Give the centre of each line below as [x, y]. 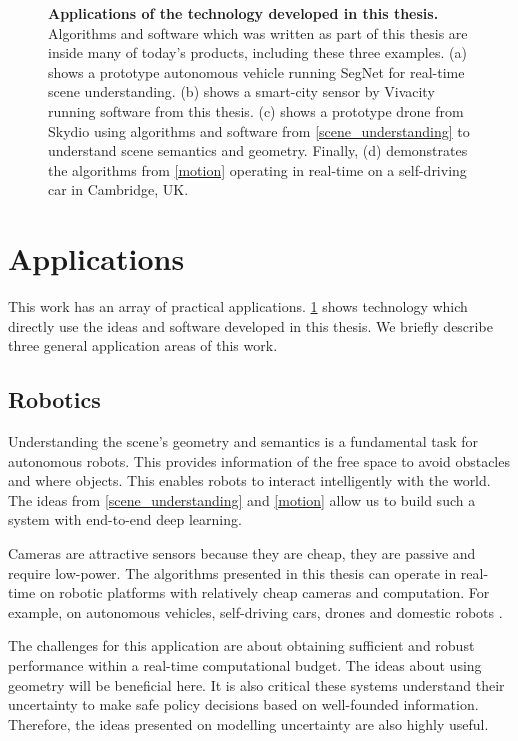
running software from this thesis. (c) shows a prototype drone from [256, 110]
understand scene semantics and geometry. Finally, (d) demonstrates [258, 150]
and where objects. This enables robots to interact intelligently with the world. [249, 480]
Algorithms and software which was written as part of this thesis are [258, 32]
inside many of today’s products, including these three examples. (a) [257, 52]
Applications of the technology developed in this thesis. [243, 13]
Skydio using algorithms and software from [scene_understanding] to [259, 130]
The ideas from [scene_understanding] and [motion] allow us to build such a [242, 499]
